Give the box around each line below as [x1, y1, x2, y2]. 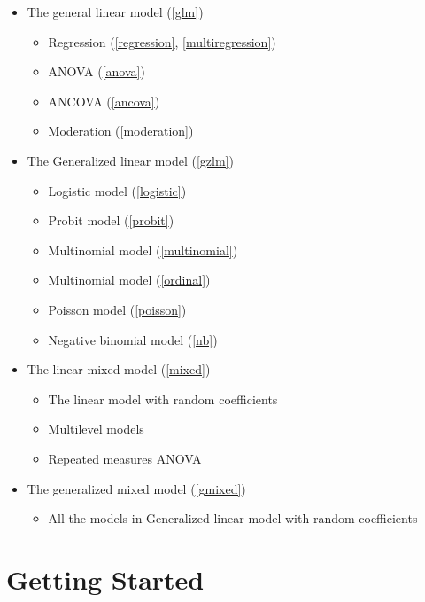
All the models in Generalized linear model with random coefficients [48, 509, 418, 528]
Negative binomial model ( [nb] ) [48, 330, 218, 348]
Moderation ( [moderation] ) [48, 121, 194, 140]
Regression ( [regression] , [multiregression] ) [48, 32, 276, 51]
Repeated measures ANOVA [48, 449, 202, 467]
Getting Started [6, 560, 205, 597]
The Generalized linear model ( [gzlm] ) [27, 151, 234, 169]
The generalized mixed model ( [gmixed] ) [27, 479, 246, 497]
